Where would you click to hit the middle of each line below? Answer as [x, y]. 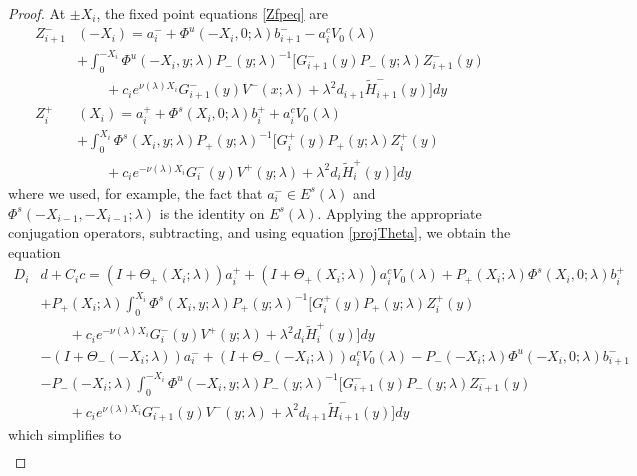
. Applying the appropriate [399, 212]
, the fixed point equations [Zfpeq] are [212, 13]
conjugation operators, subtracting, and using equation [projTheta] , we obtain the [259, 232]
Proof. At [37, 13]
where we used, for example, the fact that [135, 192]
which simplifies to [65, 434]
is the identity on [212, 212]
